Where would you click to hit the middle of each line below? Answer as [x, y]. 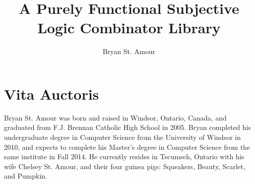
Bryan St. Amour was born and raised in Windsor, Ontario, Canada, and [115, 117]
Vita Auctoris [52, 93]
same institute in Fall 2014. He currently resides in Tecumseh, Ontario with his [124, 156]
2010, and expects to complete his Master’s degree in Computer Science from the [127, 147]
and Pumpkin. [26, 176]
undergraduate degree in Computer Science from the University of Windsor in [123, 137]
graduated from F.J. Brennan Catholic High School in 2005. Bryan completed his [127, 127]
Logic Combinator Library [129, 28]
